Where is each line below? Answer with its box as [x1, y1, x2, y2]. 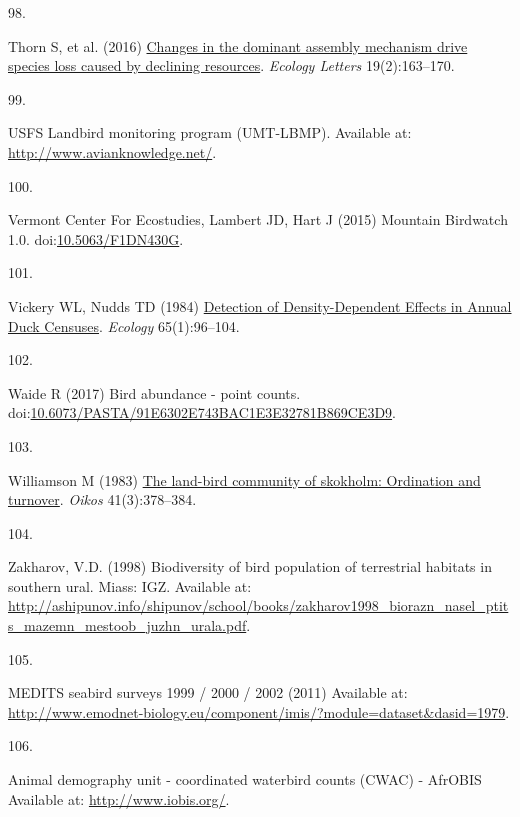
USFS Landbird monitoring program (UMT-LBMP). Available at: [8, 122, 412, 143]
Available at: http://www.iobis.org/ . [8, 788, 230, 809]
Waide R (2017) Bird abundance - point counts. [8, 382, 301, 403]
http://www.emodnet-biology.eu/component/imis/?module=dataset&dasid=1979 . [8, 701, 510, 722]
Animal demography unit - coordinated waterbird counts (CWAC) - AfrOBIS [8, 769, 482, 790]
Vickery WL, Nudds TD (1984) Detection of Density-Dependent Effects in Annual [8, 295, 512, 316]
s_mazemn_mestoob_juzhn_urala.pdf [8, 615, 247, 636]
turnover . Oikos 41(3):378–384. [8, 489, 197, 510]
